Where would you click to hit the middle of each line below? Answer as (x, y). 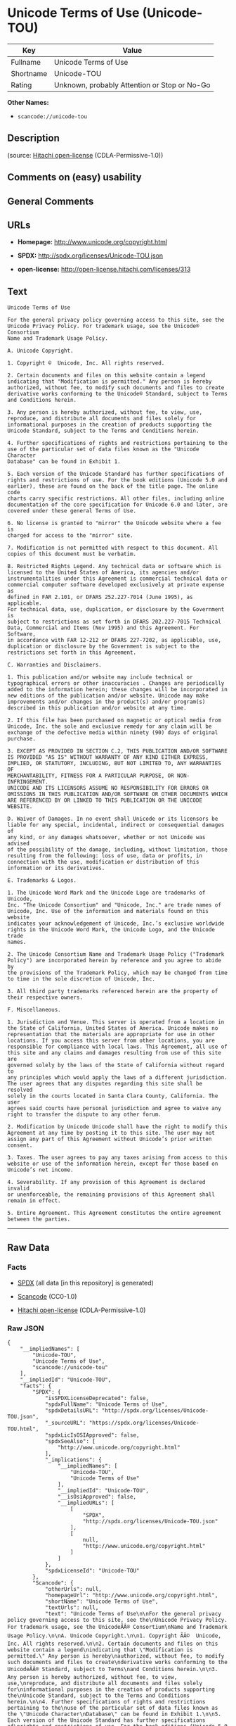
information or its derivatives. (56, 868)
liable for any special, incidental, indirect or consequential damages (116, 825)
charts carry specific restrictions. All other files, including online (116, 499)
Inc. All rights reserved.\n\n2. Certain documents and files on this (113, 1644)
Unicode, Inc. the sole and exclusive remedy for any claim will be (110, 726)
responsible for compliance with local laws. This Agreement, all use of (118, 1047)
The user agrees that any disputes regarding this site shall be (105, 1084)
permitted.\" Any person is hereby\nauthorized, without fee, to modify (116, 1656)
